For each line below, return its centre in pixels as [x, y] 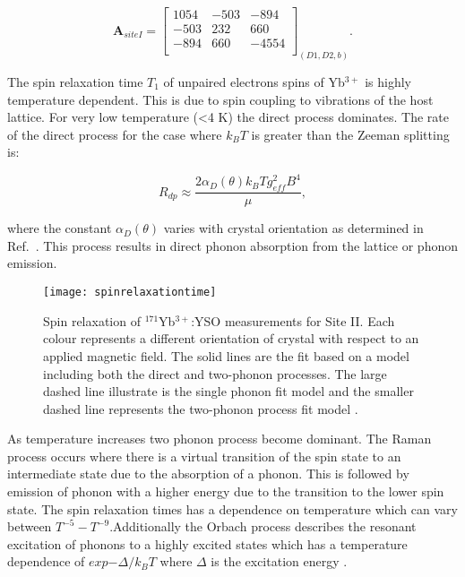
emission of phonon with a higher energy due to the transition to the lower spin [226, 491]
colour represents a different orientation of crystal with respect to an [231, 338]
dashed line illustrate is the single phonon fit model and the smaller [228, 391]
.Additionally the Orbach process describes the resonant [263, 526]
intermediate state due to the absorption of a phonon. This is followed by [208, 474]
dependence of [46, 561]
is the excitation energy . [279, 561]
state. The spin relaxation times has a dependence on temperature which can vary [232, 508]
